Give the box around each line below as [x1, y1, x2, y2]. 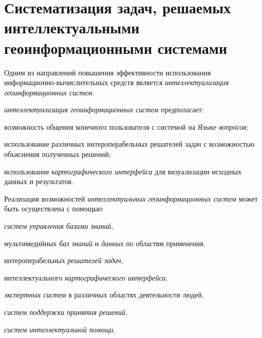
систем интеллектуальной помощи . [4, 324, 116, 334]
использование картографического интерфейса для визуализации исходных [4, 166, 241, 176]
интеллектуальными [4, 17, 140, 38]
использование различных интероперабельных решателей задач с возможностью [4, 138, 255, 149]
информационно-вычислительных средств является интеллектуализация [4, 77, 229, 88]
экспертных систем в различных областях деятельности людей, [4, 289, 204, 300]
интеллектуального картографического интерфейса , [4, 272, 168, 283]
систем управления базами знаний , [4, 221, 114, 231]
